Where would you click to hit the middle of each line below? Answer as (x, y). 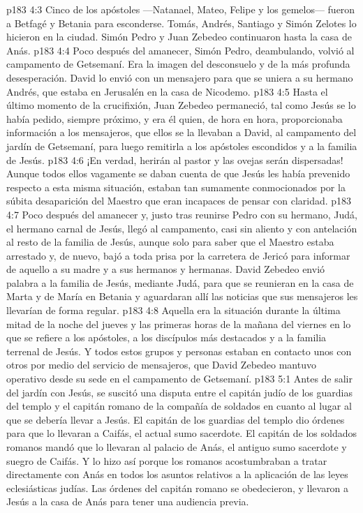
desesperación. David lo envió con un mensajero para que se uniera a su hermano (180, 77)
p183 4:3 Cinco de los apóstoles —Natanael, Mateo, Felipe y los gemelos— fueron (181, 9)
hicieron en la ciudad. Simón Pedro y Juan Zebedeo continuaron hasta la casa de (179, 37)
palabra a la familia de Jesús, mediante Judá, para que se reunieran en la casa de (180, 282)
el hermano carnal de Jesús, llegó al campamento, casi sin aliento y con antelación (182, 228)
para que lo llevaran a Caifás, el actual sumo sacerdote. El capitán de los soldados (182, 433)
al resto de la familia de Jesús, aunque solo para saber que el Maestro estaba (170, 242)
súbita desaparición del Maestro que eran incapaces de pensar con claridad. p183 (179, 201)
